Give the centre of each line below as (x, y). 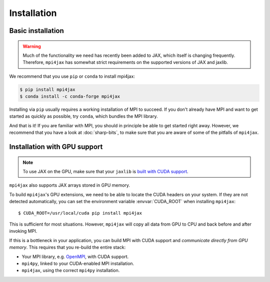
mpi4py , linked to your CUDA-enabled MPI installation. (78, 263)
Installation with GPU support (56, 147)
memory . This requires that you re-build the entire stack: (67, 248)
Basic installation (37, 31)
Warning (32, 46)
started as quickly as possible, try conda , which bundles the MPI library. (83, 116)
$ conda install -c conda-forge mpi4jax (70, 97)
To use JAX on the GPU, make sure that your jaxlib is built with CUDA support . (105, 172)
